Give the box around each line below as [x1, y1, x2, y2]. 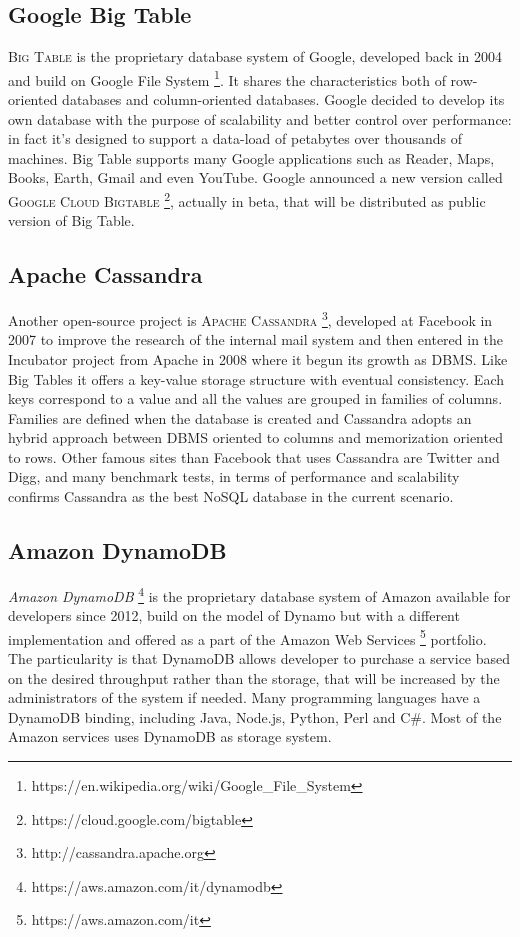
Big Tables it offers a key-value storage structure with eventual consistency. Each [8, 368, 505, 389]
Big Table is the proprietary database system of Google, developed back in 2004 [8, 46, 503, 67]
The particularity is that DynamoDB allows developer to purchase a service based [8, 647, 511, 668]
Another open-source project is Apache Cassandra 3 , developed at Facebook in [8, 307, 493, 330]
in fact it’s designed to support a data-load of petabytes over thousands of [8, 128, 463, 149]
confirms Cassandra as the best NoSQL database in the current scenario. [8, 486, 454, 507]
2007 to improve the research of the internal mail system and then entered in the [8, 329, 504, 350]
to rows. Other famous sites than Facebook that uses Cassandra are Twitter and [8, 446, 500, 467]
